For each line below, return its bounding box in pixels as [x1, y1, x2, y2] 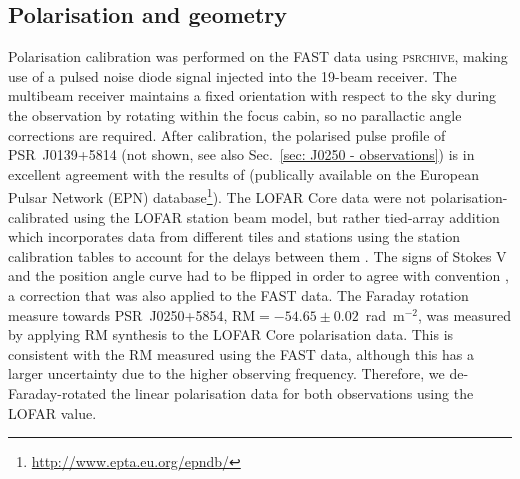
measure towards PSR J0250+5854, [8, 304, 228, 325]
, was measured [417, 304, 512, 325]
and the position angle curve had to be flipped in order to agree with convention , [8, 265, 509, 286]
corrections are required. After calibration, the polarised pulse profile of [8, 124, 446, 145]
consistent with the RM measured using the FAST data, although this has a [8, 343, 475, 364]
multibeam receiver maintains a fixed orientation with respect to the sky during [8, 85, 497, 106]
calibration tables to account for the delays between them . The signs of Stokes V [8, 245, 507, 266]
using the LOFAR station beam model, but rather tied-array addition [73, 206, 500, 227]
